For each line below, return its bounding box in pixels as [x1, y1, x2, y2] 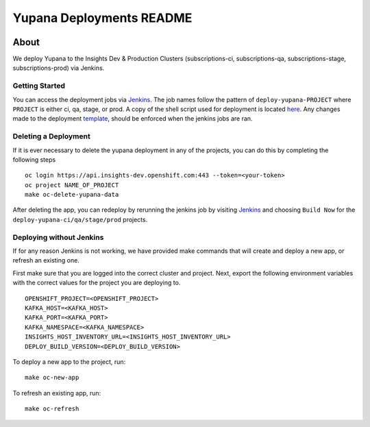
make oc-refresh [25, 405, 79, 413]
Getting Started [12, 81, 65, 90]
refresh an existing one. [12, 256, 80, 265]
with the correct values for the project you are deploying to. [12, 278, 181, 287]
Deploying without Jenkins [12, 232, 104, 242]
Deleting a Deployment [12, 132, 90, 141]
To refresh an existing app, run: [12, 389, 101, 397]
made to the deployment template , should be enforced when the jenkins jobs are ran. [12, 114, 253, 123]
